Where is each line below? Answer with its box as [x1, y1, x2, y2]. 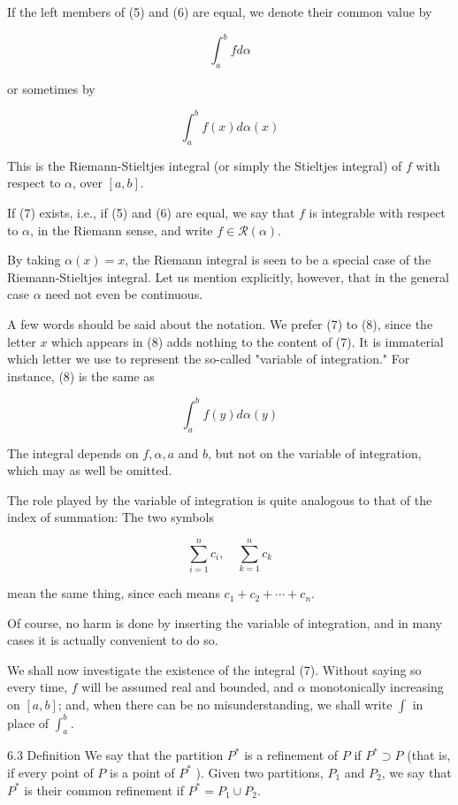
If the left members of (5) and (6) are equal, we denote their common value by [7, 3, 432, 20]
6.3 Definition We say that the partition [7, 746, 224, 764]
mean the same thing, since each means [7, 584, 220, 602]
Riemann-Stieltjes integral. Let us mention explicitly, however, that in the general [7, 267, 449, 286]
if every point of [7, 763, 94, 781]
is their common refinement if [24, 780, 184, 799]
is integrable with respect [309, 203, 446, 221]
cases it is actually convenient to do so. [7, 631, 218, 649]
